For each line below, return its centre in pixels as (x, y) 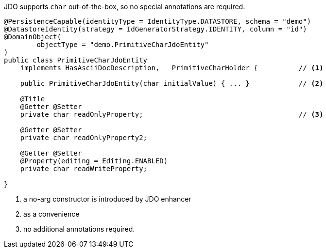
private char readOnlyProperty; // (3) (172, 114)
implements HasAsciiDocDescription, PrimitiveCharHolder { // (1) (172, 68)
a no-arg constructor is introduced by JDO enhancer (107, 199)
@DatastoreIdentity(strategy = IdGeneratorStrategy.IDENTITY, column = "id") (155, 29)
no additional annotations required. (79, 229)
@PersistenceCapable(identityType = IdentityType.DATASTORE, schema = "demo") (158, 21)
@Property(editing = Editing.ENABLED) (94, 161)
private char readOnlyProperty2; (84, 138)
